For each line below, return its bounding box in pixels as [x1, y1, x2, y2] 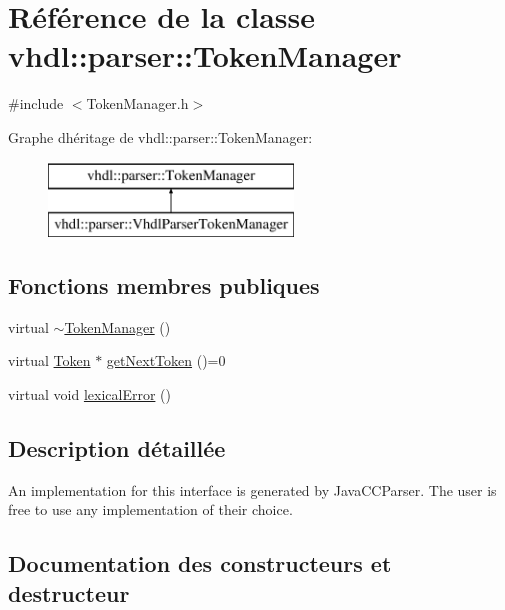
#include [8, 93, 64, 114]
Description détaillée [8, 433, 226, 464]
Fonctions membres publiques [8, 270, 320, 301]
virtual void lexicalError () [8, 384, 171, 405]
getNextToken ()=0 [106, 350, 226, 371]
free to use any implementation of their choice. [8, 499, 293, 520]
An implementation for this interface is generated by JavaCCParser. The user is [8, 479, 497, 500]
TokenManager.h [86, 93, 189, 114]
